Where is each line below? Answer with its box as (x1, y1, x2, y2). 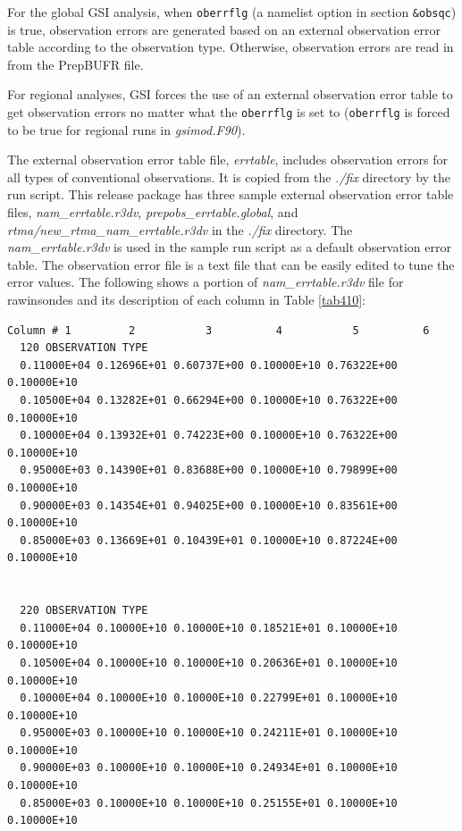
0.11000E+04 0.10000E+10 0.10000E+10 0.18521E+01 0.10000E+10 (20, 621, 398, 634)
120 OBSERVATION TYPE (20, 341, 148, 355)
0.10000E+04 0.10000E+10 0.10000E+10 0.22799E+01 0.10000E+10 (20, 692, 398, 705)
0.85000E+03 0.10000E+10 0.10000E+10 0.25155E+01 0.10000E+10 (20, 796, 398, 810)
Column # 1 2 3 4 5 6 (7, 323, 430, 337)
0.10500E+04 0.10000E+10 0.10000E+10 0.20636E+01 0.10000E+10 (20, 656, 398, 669)
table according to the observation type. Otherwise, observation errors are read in (7, 38, 454, 56)
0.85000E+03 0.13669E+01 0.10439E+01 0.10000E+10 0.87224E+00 (20, 533, 398, 547)
